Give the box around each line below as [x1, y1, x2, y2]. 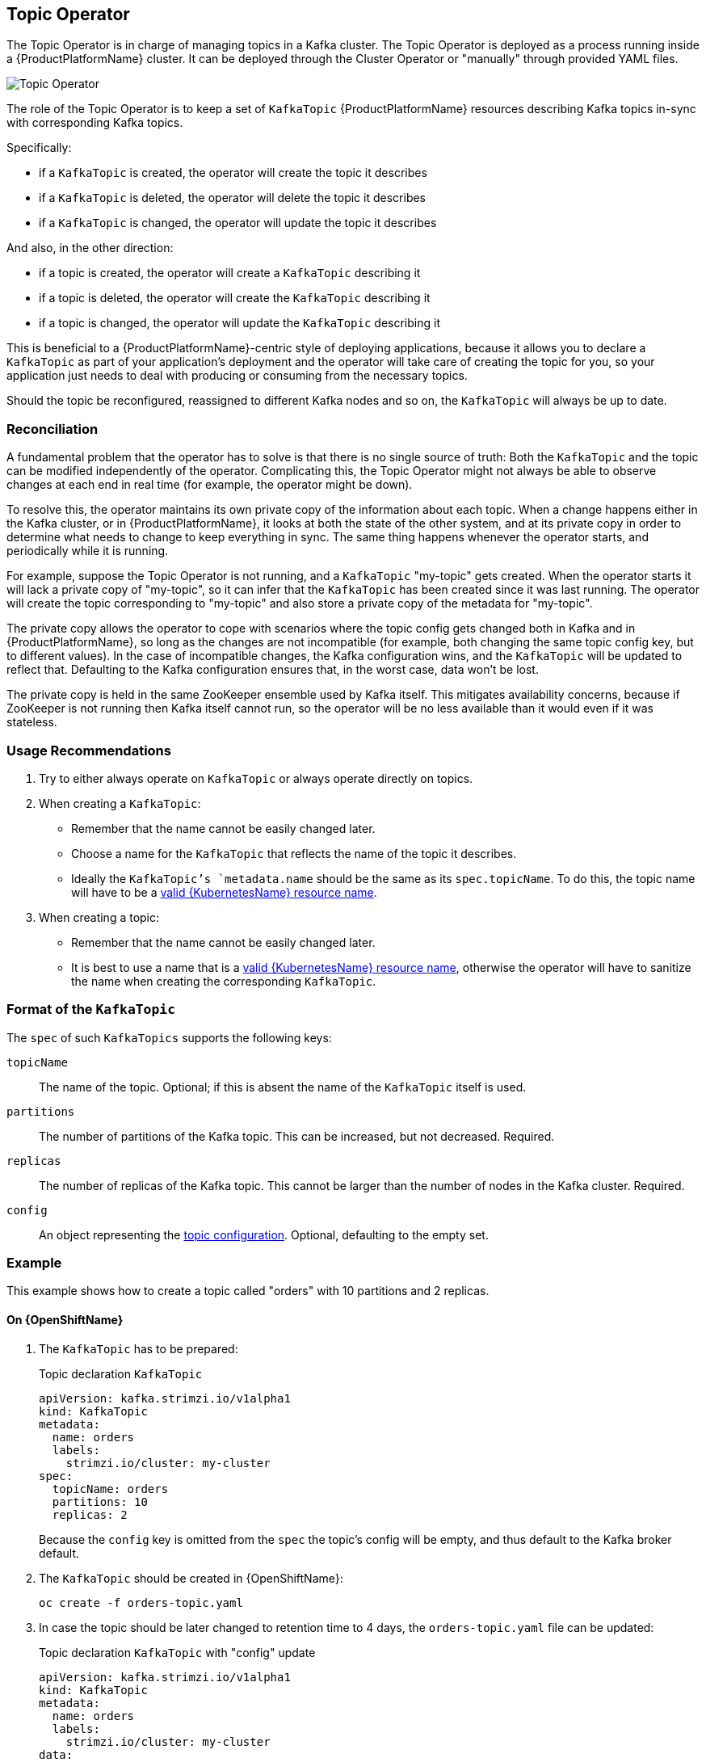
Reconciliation [6, 420, 99, 437]
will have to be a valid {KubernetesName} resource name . [71, 885, 377, 899]
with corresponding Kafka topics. [6, 116, 183, 130]
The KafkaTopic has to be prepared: [39, 1341, 238, 1356]
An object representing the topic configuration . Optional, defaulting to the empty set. [39, 1227, 489, 1242]
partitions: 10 [52, 1495, 148, 1508]
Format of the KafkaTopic [6, 1001, 175, 1018]
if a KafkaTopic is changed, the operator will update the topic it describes [39, 216, 437, 230]
